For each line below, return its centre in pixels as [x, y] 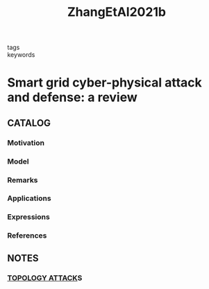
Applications [29, 198]
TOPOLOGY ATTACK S [45, 278]
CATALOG [29, 123]
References [27, 236]
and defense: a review [72, 97]
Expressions [28, 217]
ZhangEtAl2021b [117, 12]
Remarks [23, 179]
